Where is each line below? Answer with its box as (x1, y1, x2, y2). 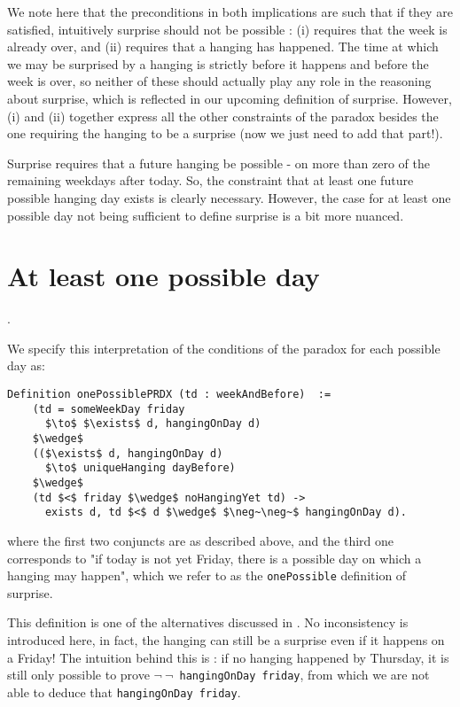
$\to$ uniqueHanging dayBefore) (44, 462, 236, 475)
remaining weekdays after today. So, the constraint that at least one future (7, 171, 414, 190)
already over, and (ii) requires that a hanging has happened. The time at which (7, 37, 439, 56)
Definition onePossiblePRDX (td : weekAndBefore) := (7, 388, 331, 401)
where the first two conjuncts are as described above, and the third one (7, 531, 394, 549)
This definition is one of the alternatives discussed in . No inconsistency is (7, 613, 409, 632)
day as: (7, 356, 45, 375)
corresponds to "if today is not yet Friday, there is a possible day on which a (7, 548, 422, 567)
